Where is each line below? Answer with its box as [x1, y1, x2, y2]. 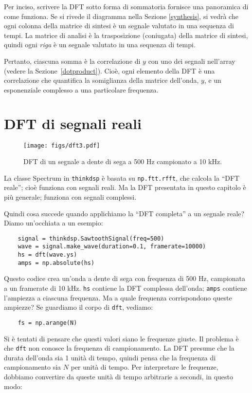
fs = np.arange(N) [18, 319, 77, 326]
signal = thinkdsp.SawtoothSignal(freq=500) [18, 235, 164, 242]
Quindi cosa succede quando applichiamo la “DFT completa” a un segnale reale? [4, 208, 245, 218]
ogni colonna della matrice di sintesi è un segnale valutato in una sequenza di [4, 20, 234, 31]
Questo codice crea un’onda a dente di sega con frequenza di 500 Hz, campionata [4, 273, 246, 283]
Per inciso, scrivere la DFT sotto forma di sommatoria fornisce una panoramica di [4, 1, 249, 11]
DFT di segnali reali [4, 113, 142, 133]
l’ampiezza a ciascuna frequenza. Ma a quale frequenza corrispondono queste [4, 292, 232, 302]
